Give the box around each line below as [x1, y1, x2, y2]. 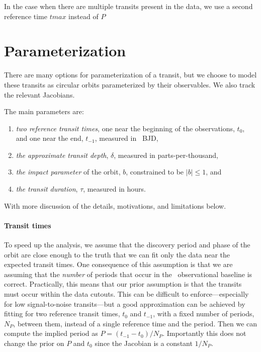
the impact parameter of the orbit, [16, 166, 121, 177]
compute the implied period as [4, 328, 98, 338]
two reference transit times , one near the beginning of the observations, [16, 123, 235, 133]
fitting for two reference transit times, [4, 308, 120, 319]
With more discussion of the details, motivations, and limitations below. [4, 200, 226, 211]
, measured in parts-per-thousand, [114, 149, 218, 160]
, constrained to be [126, 166, 184, 177]
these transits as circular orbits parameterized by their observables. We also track [4, 79, 255, 90]
